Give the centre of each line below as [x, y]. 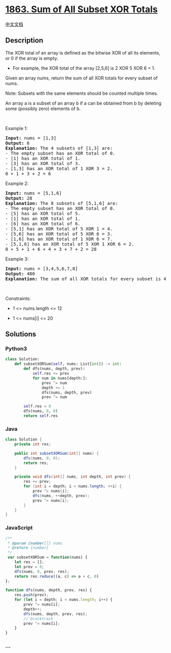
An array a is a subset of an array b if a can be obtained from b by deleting [83, 103]
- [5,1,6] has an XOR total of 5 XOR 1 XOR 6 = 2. [70, 244]
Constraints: [18, 298]
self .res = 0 [37, 406]
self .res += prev [51, 374]
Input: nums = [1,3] [31, 138]
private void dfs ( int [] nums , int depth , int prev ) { [73, 477]
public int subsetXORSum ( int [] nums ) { [57, 453]
